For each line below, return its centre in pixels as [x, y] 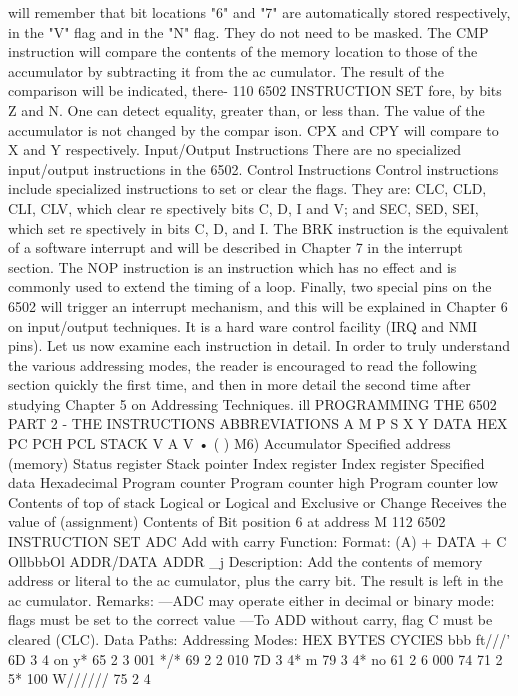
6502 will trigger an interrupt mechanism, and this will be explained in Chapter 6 [258, 305]
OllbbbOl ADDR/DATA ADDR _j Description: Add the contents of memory [245, 560]
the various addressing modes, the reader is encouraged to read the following [242, 364]
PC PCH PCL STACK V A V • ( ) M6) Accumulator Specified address [229, 443]
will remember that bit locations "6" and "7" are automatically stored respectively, [259, 12]
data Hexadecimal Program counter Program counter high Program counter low [253, 482]
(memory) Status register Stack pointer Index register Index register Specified [246, 462]
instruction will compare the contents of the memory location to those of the [243, 51]
